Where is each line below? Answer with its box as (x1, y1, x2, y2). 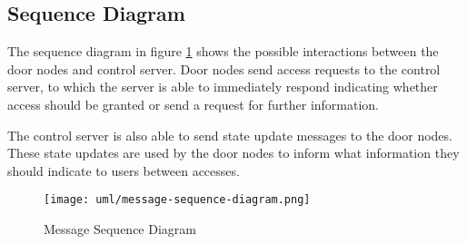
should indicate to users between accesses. (7, 161, 240, 180)
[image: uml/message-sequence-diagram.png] (44, 193, 311, 207)
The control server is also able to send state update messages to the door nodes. (7, 125, 452, 144)
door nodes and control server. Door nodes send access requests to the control (7, 59, 441, 78)
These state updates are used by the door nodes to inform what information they (7, 143, 460, 162)
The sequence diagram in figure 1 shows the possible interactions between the (7, 42, 439, 61)
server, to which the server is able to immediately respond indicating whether (7, 77, 438, 96)
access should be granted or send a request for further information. (7, 94, 380, 113)
